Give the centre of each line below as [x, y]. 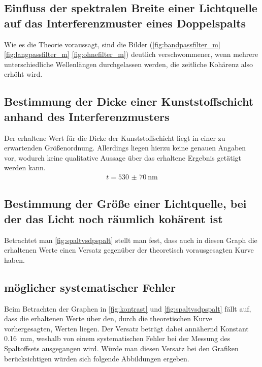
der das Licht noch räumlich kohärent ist [113, 218]
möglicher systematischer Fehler [90, 287]
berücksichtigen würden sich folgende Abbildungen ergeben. [97, 358]
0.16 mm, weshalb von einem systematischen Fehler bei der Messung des [117, 338]
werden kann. [25, 167]
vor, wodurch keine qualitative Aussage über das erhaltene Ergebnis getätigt [123, 157]
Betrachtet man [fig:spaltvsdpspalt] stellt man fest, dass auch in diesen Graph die [131, 240]
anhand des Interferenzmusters [87, 116]
